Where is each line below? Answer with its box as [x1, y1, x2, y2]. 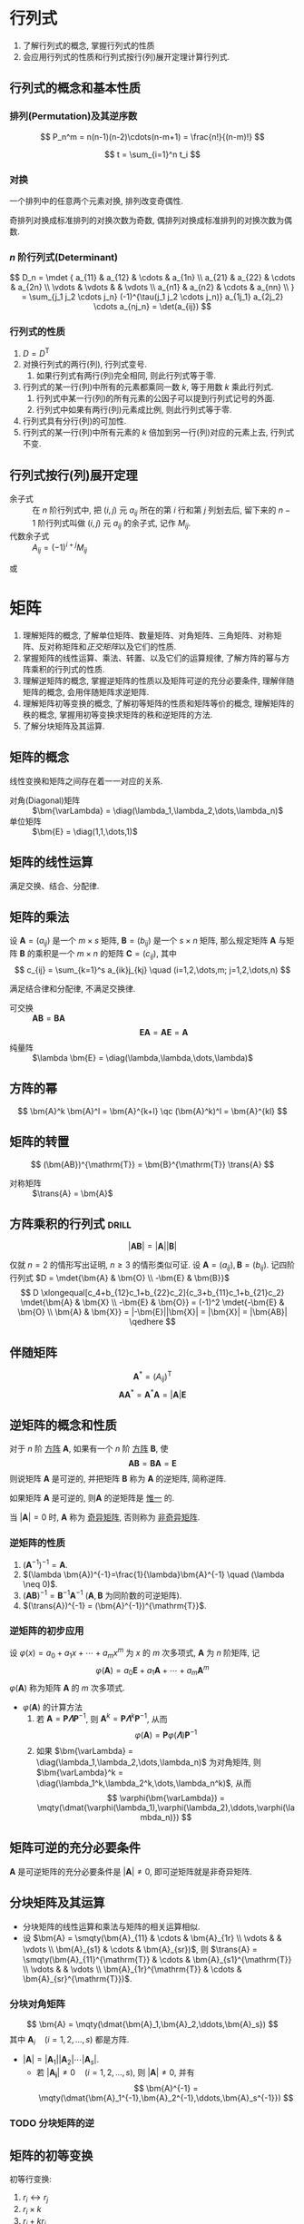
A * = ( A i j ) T [132, 1369, 172, 1384]
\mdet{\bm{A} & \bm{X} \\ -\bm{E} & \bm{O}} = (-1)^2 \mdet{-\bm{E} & [20, 1297, 285, 1308]
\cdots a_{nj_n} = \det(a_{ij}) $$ [93, 301, 211, 312]
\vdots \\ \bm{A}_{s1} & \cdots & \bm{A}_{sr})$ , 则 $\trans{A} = [22, 1944, 258, 1955]
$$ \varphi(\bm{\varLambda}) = [107, 1793, 225, 1804]
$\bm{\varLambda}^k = [35, 1767, 124, 1778]
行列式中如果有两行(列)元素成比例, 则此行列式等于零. [35, 405, 232, 416]
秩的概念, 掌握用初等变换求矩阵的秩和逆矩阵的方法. [22, 709, 213, 720]
